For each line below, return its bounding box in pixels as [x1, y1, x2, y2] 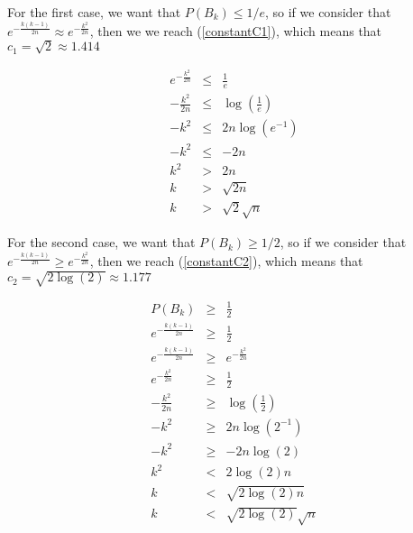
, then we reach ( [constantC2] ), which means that [89, 252, 363, 271]
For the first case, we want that [7, 3, 181, 21]
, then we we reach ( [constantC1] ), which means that [89, 21, 382, 40]
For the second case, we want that [7, 233, 196, 252]
